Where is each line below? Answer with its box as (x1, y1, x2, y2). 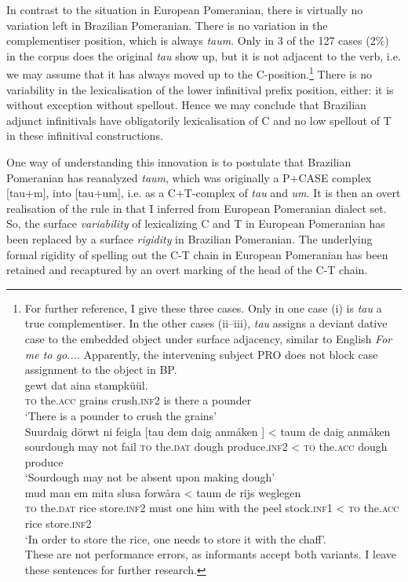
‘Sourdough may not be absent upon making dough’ (24, 469, 275, 485)
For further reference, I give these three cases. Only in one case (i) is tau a (24, 299, 382, 316)
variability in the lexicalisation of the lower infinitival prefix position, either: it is (6, 81, 394, 97)
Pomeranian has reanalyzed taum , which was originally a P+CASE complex (6, 169, 372, 185)
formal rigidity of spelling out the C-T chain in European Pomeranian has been (6, 246, 388, 262)
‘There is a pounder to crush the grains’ (24, 407, 217, 423)
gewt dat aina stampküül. (24, 376, 148, 393)
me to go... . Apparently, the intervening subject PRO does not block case (24, 346, 378, 362)
